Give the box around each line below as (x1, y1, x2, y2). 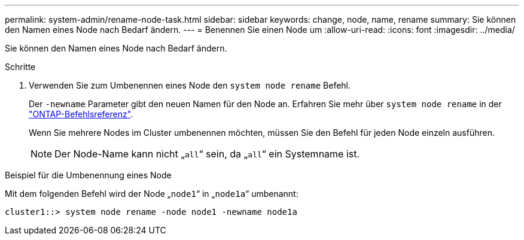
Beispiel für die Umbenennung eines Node (5, 170, 172, 180)
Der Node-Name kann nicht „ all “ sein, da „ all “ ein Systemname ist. (54, 148, 360, 160)
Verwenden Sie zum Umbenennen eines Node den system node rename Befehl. (29, 80, 351, 90)
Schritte (5, 62, 36, 72)
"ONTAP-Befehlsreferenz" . (29, 109, 133, 119)
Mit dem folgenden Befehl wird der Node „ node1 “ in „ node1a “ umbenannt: (5, 189, 298, 199)
